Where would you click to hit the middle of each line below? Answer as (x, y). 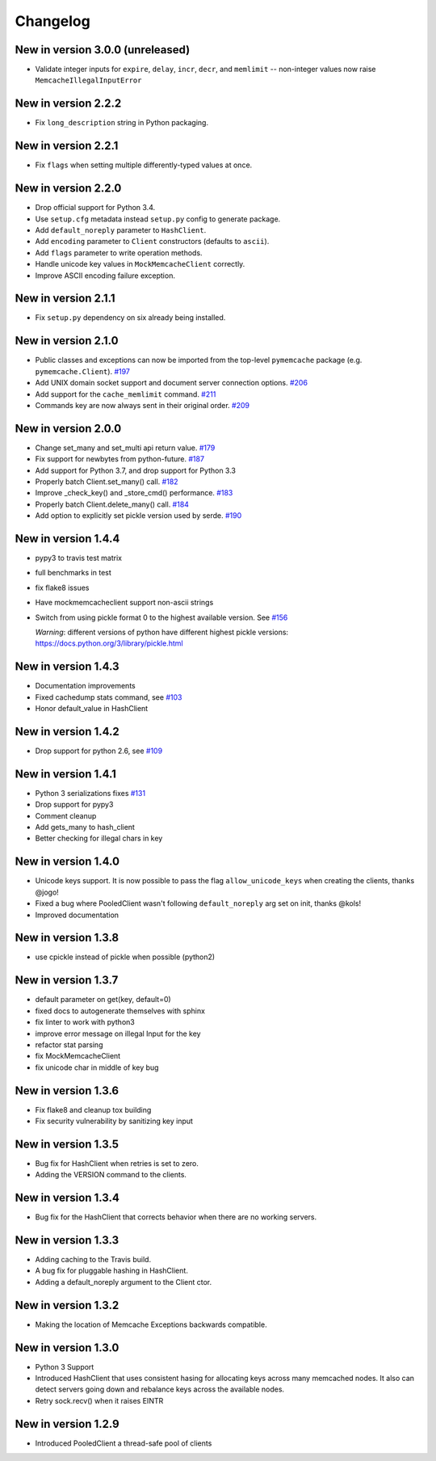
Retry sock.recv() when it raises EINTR (99, 1400)
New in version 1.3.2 (67, 1305)
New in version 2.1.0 (67, 341)
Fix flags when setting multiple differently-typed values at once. (144, 165)
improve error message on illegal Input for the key (118, 1034)
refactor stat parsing (69, 1044)
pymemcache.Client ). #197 (83, 371)
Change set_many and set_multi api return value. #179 (125, 448)
